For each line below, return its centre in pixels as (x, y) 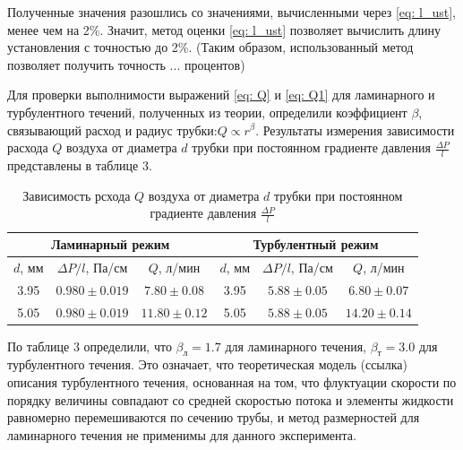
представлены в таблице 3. (80, 164)
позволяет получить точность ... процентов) (126, 64)
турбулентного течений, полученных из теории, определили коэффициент (207, 112)
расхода (28, 147)
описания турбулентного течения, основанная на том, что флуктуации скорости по (232, 382)
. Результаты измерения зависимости (355, 130)
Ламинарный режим (111, 244)
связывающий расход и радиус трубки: (112, 130)
